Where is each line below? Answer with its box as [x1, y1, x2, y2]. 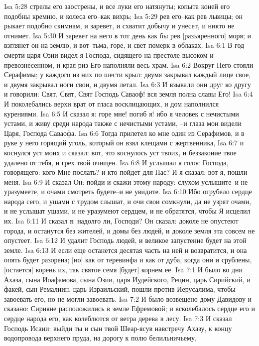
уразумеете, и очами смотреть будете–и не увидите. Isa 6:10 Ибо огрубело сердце [4, 186, 252, 197]
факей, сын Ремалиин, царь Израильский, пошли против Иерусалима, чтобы [4, 284, 236, 294]
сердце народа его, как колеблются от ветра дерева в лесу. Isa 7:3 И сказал [4, 313, 232, 323]
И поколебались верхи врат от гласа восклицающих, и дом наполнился [4, 98, 219, 109]
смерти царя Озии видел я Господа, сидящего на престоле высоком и [4, 49, 214, 60]
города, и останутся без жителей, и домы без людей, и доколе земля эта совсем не [4, 225, 255, 235]
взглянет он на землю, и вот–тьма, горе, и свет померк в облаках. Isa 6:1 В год [4, 40, 245, 50]
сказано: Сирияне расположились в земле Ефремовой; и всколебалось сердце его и [4, 303, 255, 314]
